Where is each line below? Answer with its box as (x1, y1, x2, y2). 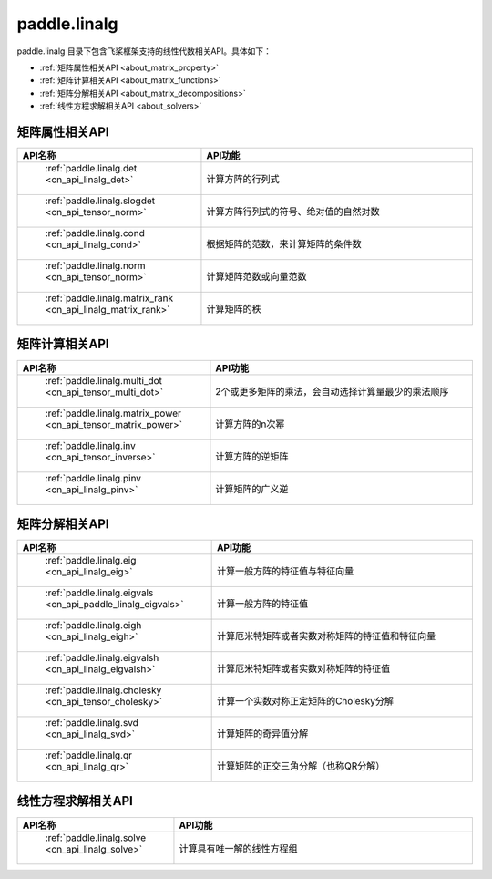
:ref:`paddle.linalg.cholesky (45, 684, 162, 697)
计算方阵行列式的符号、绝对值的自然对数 (206, 205, 380, 218)
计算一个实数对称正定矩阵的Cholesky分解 (216, 695, 395, 708)
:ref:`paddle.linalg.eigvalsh (45, 652, 159, 665)
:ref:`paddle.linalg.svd (45, 717, 138, 729)
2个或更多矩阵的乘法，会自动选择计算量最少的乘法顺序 (215, 385, 450, 398)
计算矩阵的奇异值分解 (216, 728, 309, 740)
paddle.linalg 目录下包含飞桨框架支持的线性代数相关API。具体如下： (16, 46, 272, 57)
